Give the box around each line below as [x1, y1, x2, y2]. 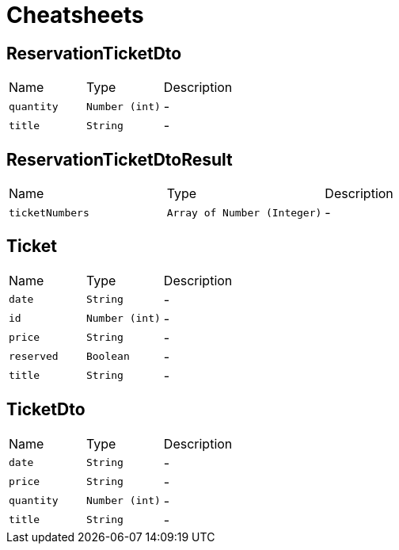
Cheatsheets [6, 2, 144, 29]
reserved [9, 350, 59, 363]
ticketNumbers [9, 206, 89, 219]
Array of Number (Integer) [166, 206, 322, 219]
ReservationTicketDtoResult [6, 149, 233, 170]
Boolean [85, 350, 130, 363]
